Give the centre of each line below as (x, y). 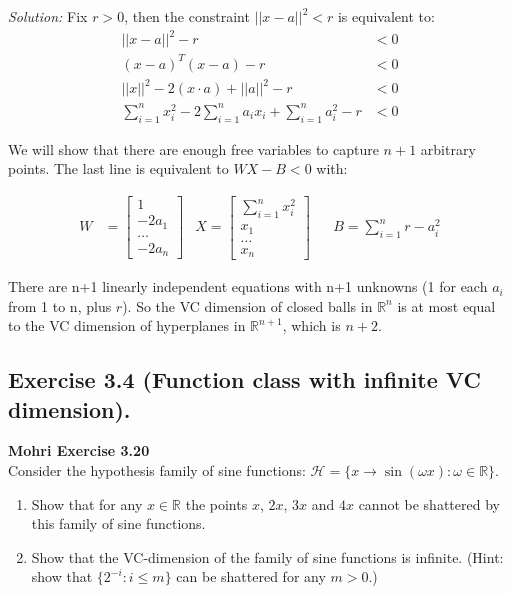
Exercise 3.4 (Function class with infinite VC (244, 379)
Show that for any (87, 503)
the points (216, 503)
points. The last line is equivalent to (118, 168)
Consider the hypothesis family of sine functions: (157, 470)
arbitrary (448, 148)
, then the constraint (187, 16)
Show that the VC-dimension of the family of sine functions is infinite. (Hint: (267, 556)
